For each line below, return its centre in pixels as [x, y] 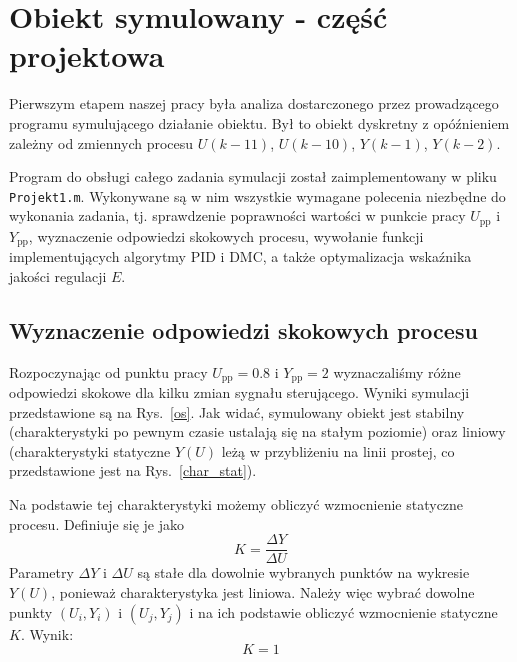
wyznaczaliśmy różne [397, 371]
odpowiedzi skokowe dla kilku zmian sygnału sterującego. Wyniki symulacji [239, 392]
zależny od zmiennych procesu [101, 142]
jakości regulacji [58, 275]
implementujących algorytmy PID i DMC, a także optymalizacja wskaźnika [240, 256]
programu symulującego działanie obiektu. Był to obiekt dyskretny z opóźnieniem [259, 122]
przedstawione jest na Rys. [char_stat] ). [133, 470]
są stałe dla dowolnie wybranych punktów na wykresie [303, 572]
